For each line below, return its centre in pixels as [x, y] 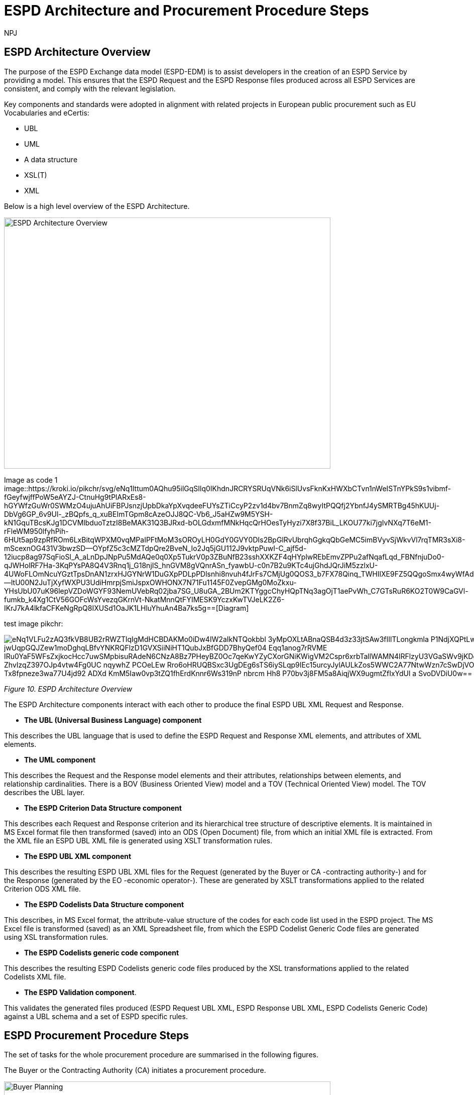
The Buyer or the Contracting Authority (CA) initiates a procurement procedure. [135, 1070]
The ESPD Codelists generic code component [102, 952]
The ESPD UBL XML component [78, 856]
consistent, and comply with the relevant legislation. [90, 88]
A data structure [51, 159]
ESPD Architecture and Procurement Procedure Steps [187, 11]
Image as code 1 [31, 480]
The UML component [60, 759]
